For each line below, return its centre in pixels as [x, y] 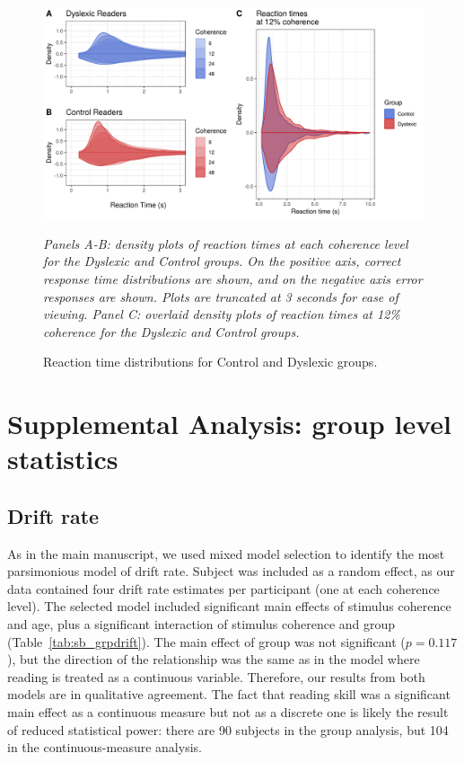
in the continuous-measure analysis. [105, 747]
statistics [63, 459]
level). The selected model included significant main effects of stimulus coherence [229, 606]
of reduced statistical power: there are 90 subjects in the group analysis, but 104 [228, 729]
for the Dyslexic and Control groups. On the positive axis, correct [222, 261]
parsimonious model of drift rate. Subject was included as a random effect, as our [231, 571]
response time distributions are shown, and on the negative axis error [233, 278]
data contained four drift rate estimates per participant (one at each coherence [223, 588]
